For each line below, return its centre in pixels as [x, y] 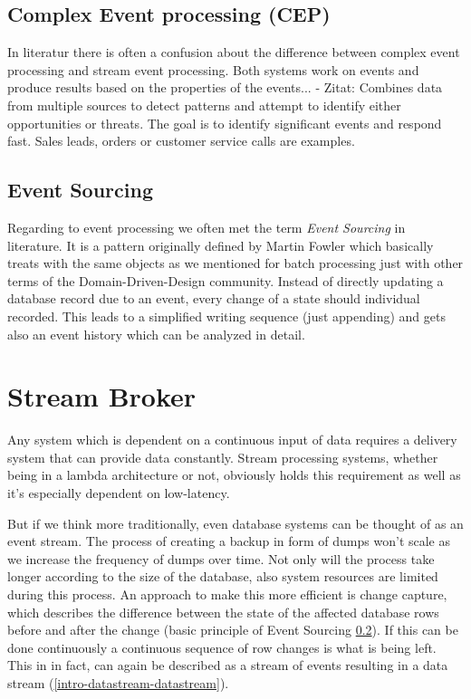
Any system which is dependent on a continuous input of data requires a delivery [232, 440]
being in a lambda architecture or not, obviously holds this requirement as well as [234, 475]
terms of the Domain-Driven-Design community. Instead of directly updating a [226, 280]
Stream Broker [102, 396]
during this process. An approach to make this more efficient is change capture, [227, 594]
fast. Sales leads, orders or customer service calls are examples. [181, 141]
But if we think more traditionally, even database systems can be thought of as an [235, 523]
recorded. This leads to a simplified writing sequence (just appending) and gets [226, 316]
